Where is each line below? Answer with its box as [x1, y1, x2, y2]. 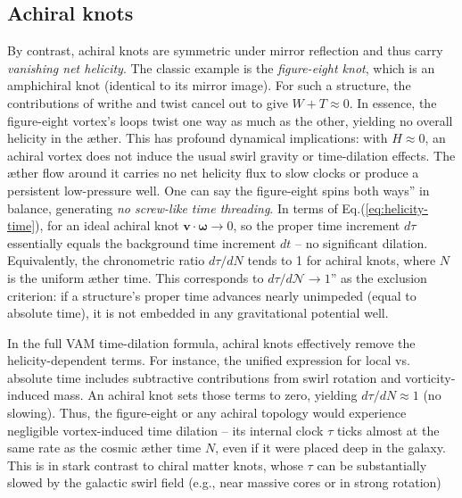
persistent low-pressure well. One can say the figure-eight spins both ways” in [7, 180, 430, 199]
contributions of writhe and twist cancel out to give [7, 93, 288, 112]
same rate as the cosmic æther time [7, 438, 202, 457]
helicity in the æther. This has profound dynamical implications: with [7, 129, 388, 147]
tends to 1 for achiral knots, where [247, 251, 436, 270]
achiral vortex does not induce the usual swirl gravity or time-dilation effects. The [7, 145, 456, 164]
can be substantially [317, 455, 427, 474]
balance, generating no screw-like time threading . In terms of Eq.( [7, 198, 366, 217]
